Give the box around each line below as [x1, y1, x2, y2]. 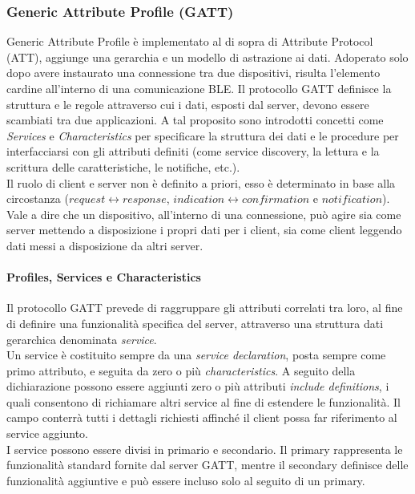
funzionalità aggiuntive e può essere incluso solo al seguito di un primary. [6, 472, 365, 488]
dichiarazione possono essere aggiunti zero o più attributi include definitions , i [6, 378, 389, 395]
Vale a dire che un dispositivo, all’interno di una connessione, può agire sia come [6, 205, 401, 222]
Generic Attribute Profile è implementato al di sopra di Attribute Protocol [6, 33, 373, 50]
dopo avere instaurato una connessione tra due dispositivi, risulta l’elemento [6, 64, 381, 81]
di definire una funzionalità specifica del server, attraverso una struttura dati [6, 314, 384, 331]
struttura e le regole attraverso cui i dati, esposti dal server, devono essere [6, 95, 369, 112]
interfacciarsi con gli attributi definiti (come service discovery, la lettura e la [6, 143, 380, 160]
